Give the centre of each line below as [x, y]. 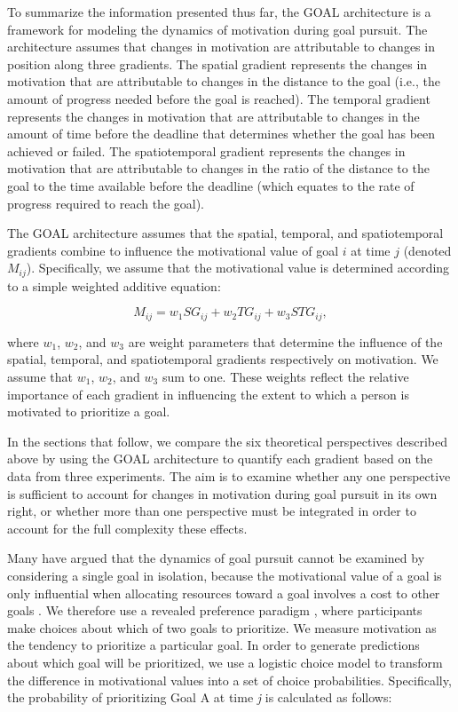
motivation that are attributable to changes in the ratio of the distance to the [218, 168]
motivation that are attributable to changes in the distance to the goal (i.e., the [224, 81]
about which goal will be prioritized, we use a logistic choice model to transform [225, 662]
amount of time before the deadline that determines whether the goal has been [221, 134]
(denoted [427, 250]
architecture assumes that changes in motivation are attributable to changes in [221, 47]
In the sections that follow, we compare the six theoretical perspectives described [228, 441]
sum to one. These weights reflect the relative [285, 376]
